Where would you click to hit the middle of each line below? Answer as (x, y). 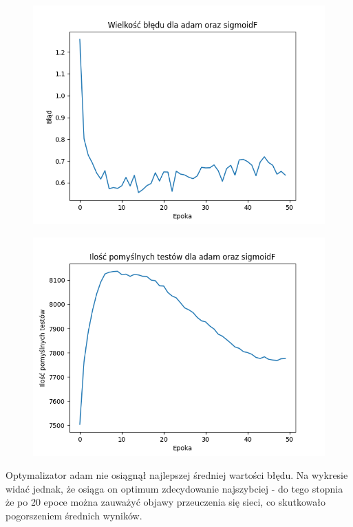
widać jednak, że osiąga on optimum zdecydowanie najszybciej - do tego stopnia (174, 488)
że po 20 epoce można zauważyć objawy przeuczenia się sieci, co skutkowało (165, 502)
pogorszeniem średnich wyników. (74, 515)
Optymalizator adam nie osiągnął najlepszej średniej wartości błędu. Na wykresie (177, 475)
